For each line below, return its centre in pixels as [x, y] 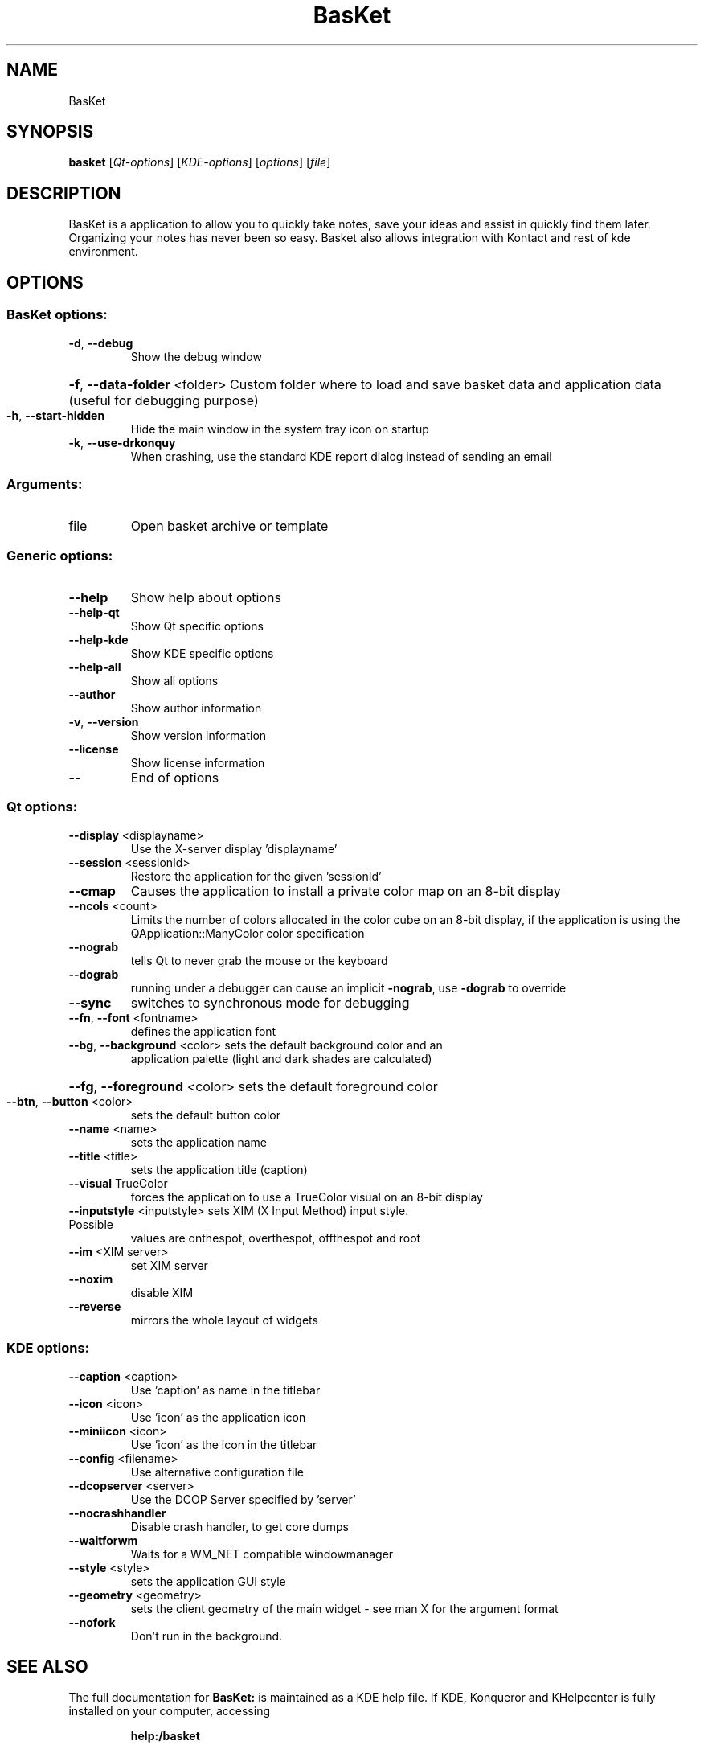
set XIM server [169, 1265]
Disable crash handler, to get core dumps [239, 1526]
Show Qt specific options [197, 626]
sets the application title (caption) [219, 1169]
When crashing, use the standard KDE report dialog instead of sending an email [341, 456]
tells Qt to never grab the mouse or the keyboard [259, 960]
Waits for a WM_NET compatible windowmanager [262, 1554]
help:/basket [165, 1736]
